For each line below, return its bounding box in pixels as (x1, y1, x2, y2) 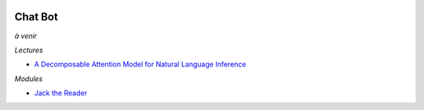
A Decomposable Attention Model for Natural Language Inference (34, 59, 247, 69)
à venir (14, 31, 38, 41)
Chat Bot (14, 10, 58, 23)
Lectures (14, 45, 43, 55)
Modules (14, 74, 43, 83)
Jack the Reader (34, 88, 88, 98)
